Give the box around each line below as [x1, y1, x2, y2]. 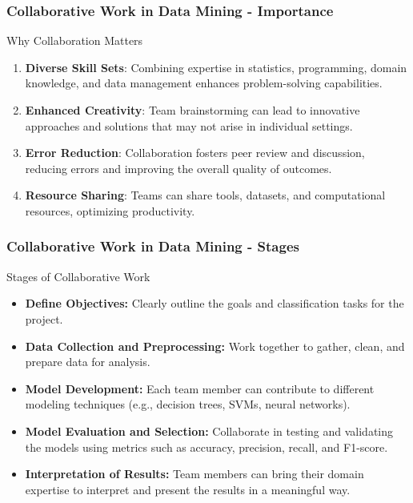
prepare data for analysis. [25, 353, 150, 370]
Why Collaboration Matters [6, 32, 143, 49]
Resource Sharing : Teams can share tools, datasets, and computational [25, 187, 386, 203]
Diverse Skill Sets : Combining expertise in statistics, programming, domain [25, 58, 407, 75]
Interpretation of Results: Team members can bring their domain [25, 465, 364, 482]
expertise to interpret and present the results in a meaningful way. [25, 481, 351, 497]
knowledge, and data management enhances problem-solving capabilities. [25, 74, 383, 91]
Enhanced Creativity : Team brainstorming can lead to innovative [25, 102, 360, 118]
